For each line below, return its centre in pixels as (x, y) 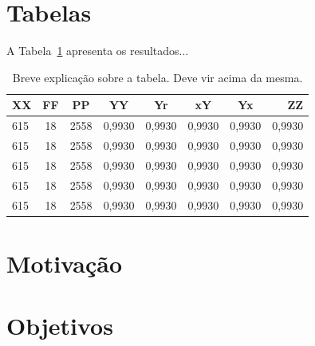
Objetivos (60, 326)
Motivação (65, 263)
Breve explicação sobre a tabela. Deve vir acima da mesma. (157, 77)
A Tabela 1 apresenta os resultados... (98, 51)
